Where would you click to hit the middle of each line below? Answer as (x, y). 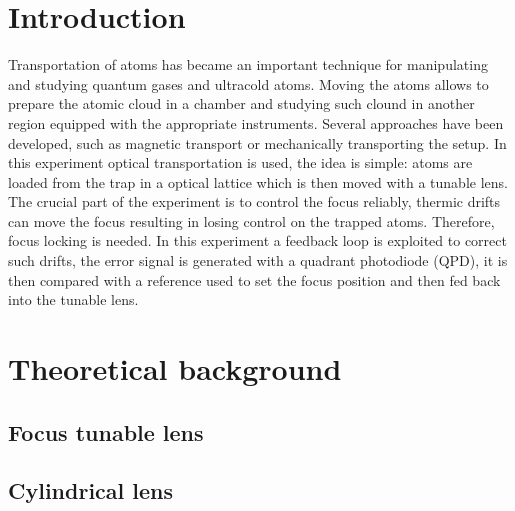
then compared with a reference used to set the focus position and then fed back (254, 279)
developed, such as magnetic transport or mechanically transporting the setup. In (257, 142)
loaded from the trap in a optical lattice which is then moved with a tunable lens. (258, 181)
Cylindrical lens (91, 490)
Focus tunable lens (106, 431)
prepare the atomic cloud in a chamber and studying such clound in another (241, 103)
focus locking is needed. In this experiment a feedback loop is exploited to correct (257, 240)
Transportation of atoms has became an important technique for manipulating (248, 64)
